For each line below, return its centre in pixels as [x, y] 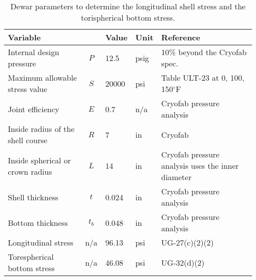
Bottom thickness [38, 222]
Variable [24, 37]
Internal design [34, 52]
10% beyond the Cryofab [204, 52]
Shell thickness [33, 197]
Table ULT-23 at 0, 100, [203, 78]
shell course [28, 140]
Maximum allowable [43, 78]
